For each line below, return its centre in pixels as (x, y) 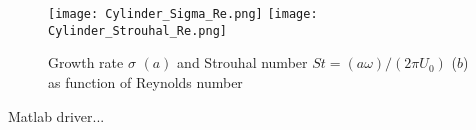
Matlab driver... (56, 115)
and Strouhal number (242, 62)
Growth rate (86, 62)
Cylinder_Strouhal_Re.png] (137, 30)
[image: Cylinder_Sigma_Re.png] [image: (183, 14)
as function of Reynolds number (145, 81)
